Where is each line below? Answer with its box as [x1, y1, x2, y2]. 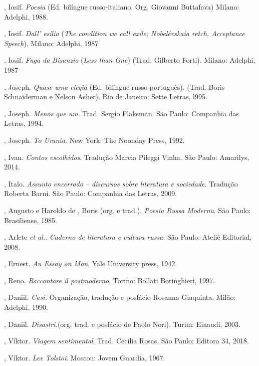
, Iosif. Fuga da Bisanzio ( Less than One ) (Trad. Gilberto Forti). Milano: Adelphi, [4, 55, 255, 65]
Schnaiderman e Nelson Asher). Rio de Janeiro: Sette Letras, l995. [4, 91, 207, 102]
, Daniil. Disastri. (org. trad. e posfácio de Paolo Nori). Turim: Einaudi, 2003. [4, 318, 240, 329]
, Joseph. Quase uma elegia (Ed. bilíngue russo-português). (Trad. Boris [4, 81, 225, 92]
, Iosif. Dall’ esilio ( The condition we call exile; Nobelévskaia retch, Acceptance [4, 28, 245, 39]
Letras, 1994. [4, 118, 44, 128]
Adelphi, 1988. [4, 11, 48, 22]
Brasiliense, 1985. [4, 215, 57, 225]
